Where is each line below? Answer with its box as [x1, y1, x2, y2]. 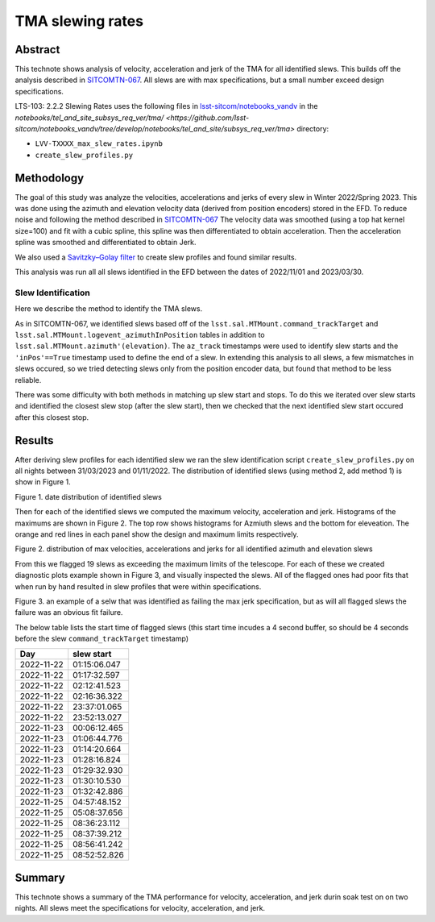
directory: [296, 124, 329, 134]
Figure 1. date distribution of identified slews [14, 492, 163, 501]
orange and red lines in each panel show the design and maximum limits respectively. [14, 529, 299, 539]
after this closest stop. [14, 412, 89, 422]
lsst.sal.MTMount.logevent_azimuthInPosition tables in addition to [14, 330, 265, 339]
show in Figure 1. [14, 477, 72, 487]
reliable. [14, 375, 42, 384]
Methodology [14, 171, 85, 185]
